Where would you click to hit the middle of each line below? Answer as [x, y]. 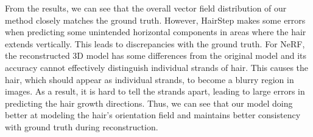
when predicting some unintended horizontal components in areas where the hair [156, 32]
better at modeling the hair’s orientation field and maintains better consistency [153, 115]
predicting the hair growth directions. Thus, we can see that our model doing [149, 103]
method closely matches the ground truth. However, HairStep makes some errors [155, 20]
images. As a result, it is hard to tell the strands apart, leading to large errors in [155, 91]
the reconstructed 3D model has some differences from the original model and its [156, 55]
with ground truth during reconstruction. [82, 126]
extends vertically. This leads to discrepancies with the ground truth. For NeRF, [155, 43]
